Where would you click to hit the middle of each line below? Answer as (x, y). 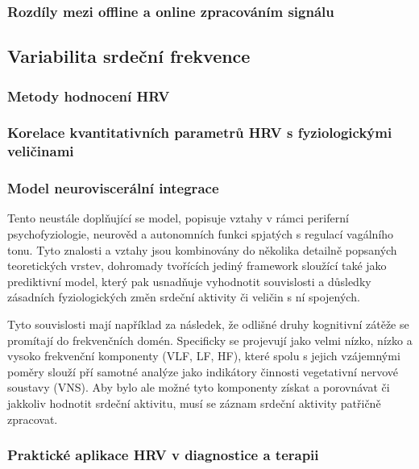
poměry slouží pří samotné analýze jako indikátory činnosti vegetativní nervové (203, 371)
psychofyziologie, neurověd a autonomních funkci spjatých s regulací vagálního (201, 234)
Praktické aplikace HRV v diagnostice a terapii (163, 455)
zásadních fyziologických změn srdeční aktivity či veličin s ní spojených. (184, 297)
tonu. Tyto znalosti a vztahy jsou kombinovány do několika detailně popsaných (202, 249)
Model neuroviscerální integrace (113, 188)
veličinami (41, 151)
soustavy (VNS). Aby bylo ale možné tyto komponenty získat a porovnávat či (199, 387)
